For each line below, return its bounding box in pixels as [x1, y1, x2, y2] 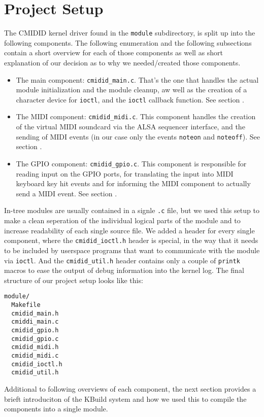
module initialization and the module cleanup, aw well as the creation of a [16, 84, 247, 95]
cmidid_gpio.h [11, 326, 59, 334]
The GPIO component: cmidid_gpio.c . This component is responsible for [16, 158, 247, 168]
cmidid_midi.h [11, 343, 59, 351]
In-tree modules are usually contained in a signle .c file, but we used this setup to [4, 205, 259, 216]
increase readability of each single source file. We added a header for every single [4, 225, 255, 235]
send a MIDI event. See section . [16, 188, 117, 198]
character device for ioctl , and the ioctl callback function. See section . [16, 94, 244, 105]
